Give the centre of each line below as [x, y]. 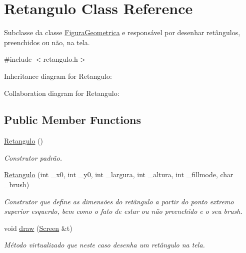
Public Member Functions [72, 120]
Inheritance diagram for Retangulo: [58, 76]
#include [18, 59]
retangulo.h [60, 59]
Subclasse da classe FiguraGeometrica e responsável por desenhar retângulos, [122, 32]
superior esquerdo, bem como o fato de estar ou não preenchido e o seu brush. [123, 211]
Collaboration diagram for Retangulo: [62, 93]
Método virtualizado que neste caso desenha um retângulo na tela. [104, 245]
